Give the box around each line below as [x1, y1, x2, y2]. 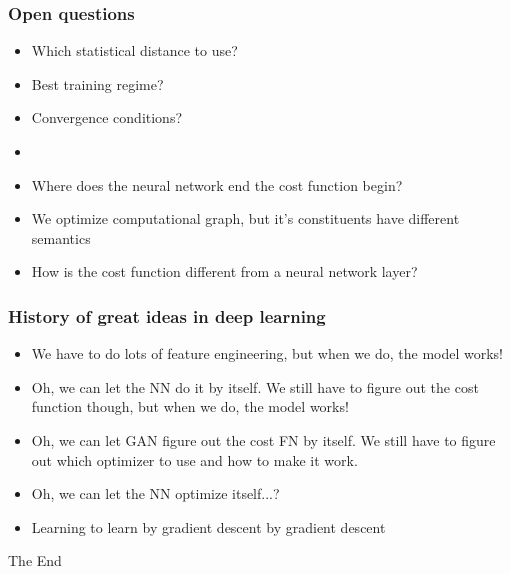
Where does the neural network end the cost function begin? [31, 174, 403, 195]
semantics [31, 227, 91, 248]
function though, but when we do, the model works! [31, 396, 349, 417]
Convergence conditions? [31, 107, 183, 128]
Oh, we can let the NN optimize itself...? [31, 483, 280, 504]
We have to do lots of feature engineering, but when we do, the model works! [31, 343, 503, 364]
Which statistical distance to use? [31, 40, 238, 61]
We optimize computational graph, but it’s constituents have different [31, 208, 460, 229]
